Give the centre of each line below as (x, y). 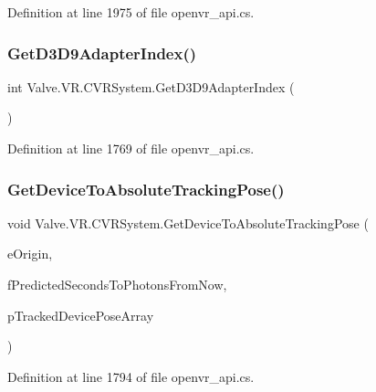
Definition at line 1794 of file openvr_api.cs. (131, 376)
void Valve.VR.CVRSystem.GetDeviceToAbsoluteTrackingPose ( (188, 222)
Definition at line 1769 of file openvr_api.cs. (131, 148)
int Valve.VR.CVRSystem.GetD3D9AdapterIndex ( (151, 86)
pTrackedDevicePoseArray (81, 315)
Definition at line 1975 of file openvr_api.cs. (131, 12)
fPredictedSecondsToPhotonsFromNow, (117, 284)
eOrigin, (30, 254)
